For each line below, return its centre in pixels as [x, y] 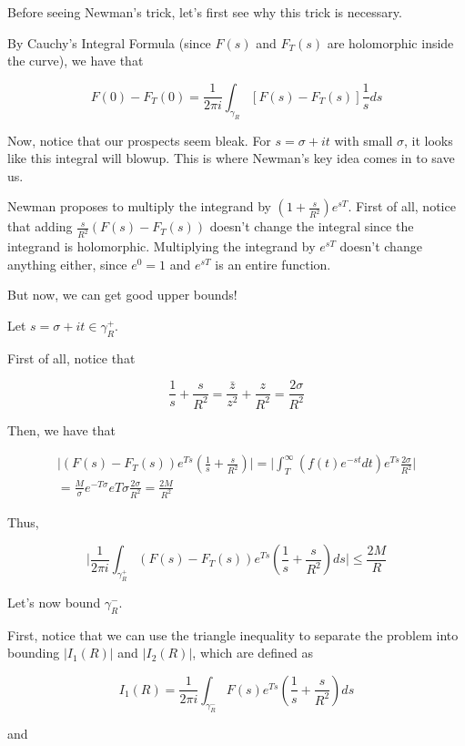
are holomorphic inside [390, 42]
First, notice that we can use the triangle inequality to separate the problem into [233, 634]
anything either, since [67, 264]
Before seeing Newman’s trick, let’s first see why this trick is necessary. [205, 12]
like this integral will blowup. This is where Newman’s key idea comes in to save [231, 158]
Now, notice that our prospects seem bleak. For [139, 140]
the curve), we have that [76, 61]
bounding [34, 653]
